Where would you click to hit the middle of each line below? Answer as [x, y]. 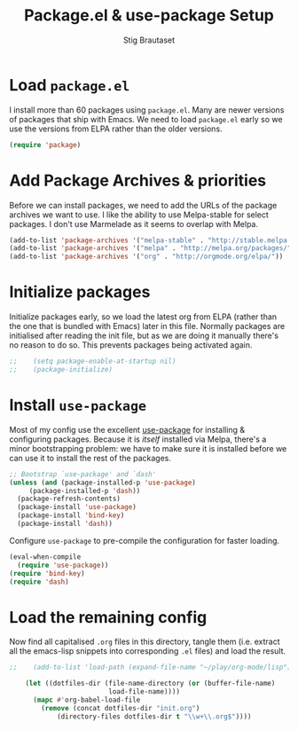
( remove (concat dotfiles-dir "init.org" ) [121, 708]
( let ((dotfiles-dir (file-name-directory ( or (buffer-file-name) [150, 684]
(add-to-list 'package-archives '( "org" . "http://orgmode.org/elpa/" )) [146, 257]
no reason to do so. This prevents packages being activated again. [131, 345]
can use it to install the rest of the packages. [90, 458]
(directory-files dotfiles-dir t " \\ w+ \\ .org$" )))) [154, 716]
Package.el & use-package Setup [149, 16]
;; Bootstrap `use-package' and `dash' [83, 474]
